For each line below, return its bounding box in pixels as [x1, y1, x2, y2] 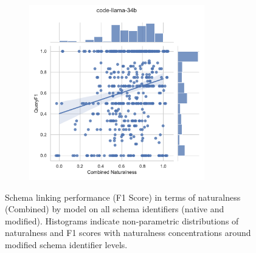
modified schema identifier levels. [5, 238, 128, 251]
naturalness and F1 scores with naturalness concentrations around [5, 226, 251, 239]
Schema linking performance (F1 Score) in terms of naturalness [5, 190, 241, 203]
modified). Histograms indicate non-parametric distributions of [5, 214, 239, 227]
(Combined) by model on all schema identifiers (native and [5, 203, 224, 215]
